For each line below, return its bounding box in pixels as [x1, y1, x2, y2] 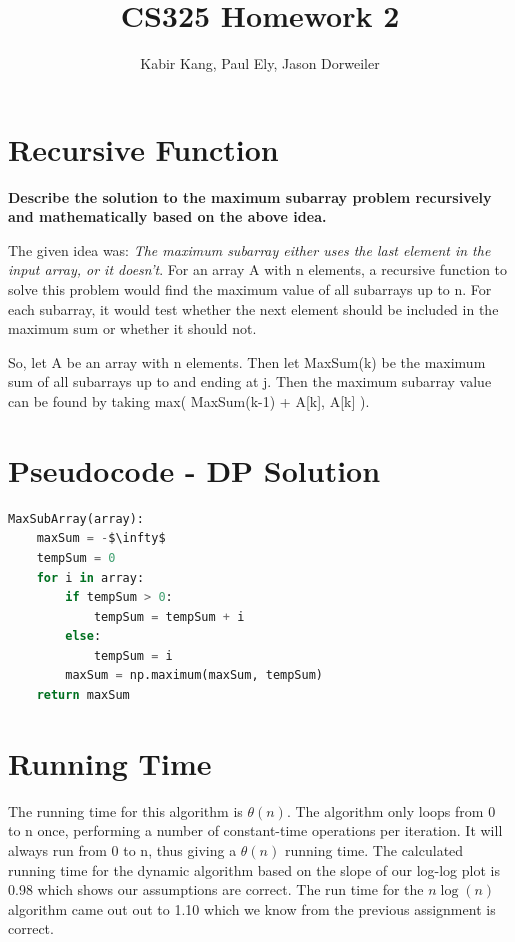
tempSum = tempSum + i [93, 609, 245, 624]
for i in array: [36, 570, 145, 585]
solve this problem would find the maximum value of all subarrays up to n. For [8, 279, 492, 300]
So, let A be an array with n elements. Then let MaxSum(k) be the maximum [8, 351, 486, 372]
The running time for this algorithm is [8, 800, 243, 821]
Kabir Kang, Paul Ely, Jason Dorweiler [140, 53, 380, 74]
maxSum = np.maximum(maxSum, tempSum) [65, 668, 324, 683]
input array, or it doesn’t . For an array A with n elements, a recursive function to [8, 259, 508, 280]
